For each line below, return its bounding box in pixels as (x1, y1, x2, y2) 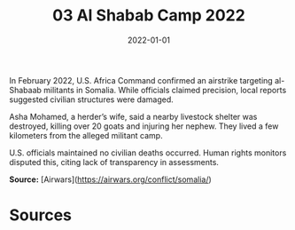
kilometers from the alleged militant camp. (9, 130, 163, 140)
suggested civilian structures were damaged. (9, 94, 175, 105)
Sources (9, 205, 73, 226)
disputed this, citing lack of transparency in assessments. (9, 156, 220, 167)
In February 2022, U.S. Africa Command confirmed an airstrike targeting (9, 75, 273, 85)
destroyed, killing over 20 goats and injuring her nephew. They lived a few (9, 121, 279, 131)
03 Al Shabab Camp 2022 (52, 5, 245, 26)
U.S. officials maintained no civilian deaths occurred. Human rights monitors (9, 147, 287, 158)
